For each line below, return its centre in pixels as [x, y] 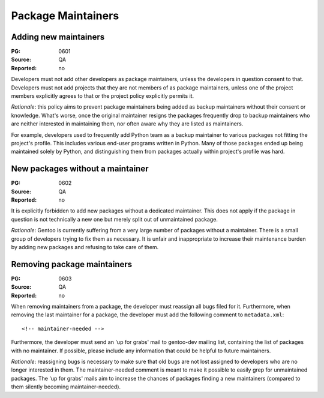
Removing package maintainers [72, 264]
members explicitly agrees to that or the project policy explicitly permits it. [103, 96]
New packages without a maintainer [80, 169]
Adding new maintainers [58, 37]
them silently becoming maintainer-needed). [66, 387]
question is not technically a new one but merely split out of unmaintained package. [115, 219]
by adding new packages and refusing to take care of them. [85, 247]
